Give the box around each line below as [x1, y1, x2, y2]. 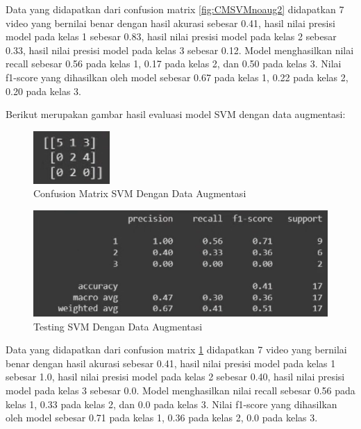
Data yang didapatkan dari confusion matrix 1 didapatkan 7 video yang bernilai [6, 342, 347, 357]
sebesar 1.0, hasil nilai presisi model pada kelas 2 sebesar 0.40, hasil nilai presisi [6, 369, 345, 384]
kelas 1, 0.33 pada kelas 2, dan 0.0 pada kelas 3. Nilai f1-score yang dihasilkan [6, 396, 337, 411]
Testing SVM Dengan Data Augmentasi [33, 319, 203, 333]
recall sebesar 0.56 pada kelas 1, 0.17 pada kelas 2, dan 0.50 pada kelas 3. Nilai [6, 56, 342, 71]
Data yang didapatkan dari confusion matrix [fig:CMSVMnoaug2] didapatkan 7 [6, 2, 344, 16]
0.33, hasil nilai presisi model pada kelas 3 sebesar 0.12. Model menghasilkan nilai [6, 42, 354, 57]
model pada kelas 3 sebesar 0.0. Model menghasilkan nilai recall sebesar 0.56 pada [6, 382, 355, 397]
